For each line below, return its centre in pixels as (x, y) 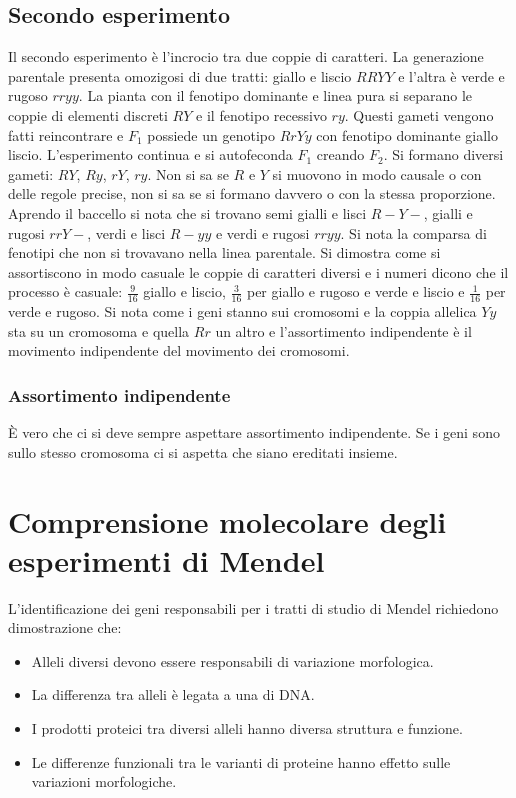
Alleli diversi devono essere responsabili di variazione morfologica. (232, 660)
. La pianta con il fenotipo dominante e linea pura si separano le (275, 95)
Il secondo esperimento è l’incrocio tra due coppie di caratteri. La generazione (246, 56)
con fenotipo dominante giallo (407, 134)
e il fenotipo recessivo (261, 114)
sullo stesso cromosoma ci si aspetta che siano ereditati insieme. (203, 451)
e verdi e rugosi (262, 232)
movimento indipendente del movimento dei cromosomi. (179, 350)
